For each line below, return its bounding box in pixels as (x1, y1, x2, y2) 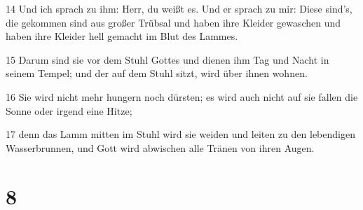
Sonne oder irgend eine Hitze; (6, 103, 132, 118)
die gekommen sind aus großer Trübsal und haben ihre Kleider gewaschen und (6, 15, 341, 29)
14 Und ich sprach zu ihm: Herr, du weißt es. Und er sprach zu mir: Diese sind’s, (6, 1, 352, 15)
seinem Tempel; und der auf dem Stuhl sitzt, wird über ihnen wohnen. (6, 66, 308, 80)
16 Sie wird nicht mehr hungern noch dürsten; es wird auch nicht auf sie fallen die (6, 89, 358, 104)
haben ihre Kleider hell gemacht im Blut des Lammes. (6, 29, 238, 43)
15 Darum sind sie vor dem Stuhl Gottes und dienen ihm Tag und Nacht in (6, 52, 329, 66)
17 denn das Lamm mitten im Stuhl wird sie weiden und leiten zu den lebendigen (6, 127, 355, 141)
